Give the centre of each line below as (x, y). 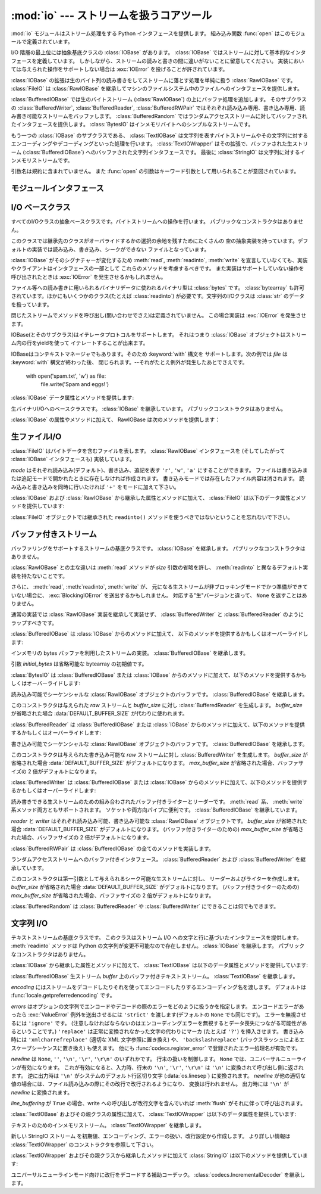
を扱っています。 (32, 304)
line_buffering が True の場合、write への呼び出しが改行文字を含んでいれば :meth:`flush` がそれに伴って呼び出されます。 (158, 1103)
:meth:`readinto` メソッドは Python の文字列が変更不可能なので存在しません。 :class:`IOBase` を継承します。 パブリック (158, 946)
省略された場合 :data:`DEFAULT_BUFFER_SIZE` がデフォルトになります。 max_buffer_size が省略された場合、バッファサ (158, 763)
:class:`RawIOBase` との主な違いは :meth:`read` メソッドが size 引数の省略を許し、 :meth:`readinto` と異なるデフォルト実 (160, 568)
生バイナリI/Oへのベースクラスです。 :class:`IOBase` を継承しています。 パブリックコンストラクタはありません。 (149, 409)
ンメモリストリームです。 (42, 160)
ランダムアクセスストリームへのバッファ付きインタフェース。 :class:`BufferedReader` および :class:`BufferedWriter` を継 (158, 859)
